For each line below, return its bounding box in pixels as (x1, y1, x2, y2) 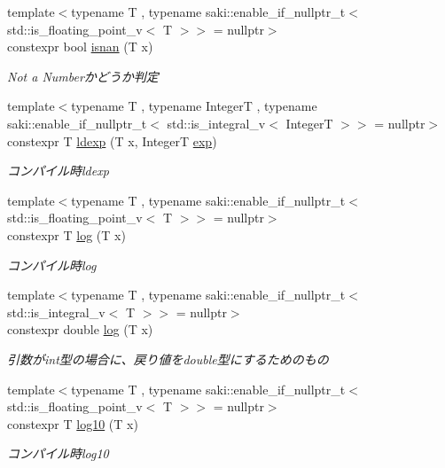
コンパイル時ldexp (7, 161, 109, 180)
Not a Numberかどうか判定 (7, 66, 159, 85)
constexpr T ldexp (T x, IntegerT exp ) (7, 131, 217, 150)
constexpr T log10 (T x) (7, 414, 138, 433)
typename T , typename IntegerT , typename (71, 97, 317, 115)
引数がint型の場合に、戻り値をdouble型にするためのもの (7, 349, 329, 368)
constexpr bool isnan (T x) (7, 37, 153, 56)
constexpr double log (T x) (7, 320, 153, 339)
